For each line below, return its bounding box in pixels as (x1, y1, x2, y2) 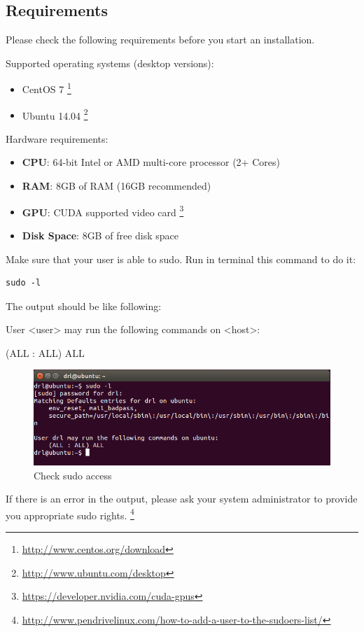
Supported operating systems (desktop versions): (6, 55, 214, 70)
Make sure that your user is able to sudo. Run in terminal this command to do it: (6, 251, 356, 266)
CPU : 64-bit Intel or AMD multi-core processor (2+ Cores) (22, 155, 280, 169)
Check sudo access (34, 468, 112, 482)
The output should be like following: (6, 298, 162, 313)
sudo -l (6, 278, 41, 288)
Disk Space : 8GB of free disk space (22, 227, 178, 242)
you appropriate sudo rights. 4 (6, 505, 134, 522)
